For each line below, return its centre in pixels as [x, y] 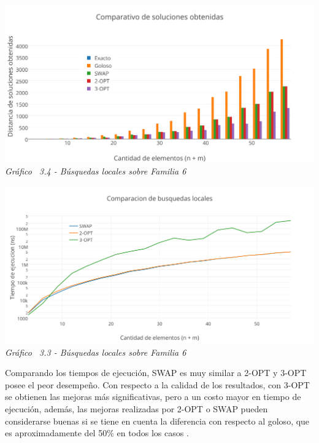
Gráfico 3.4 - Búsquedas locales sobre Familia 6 [96, 171]
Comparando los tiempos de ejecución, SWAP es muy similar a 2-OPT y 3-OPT [156, 373]
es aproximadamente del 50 [56, 433]
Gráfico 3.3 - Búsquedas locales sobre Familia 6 [96, 352]
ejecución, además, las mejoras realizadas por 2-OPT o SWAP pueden [136, 409]
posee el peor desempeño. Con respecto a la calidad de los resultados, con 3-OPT [157, 384]
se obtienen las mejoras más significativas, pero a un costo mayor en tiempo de [153, 397]
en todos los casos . [153, 433]
